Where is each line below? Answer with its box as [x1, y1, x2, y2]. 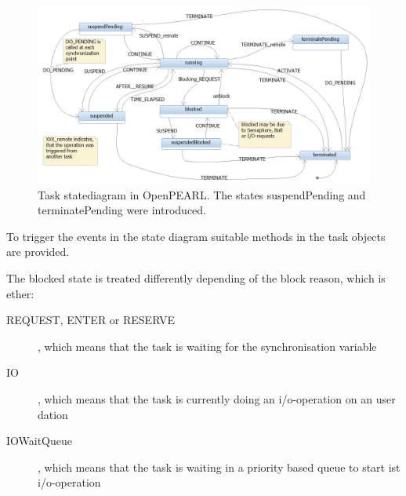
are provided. [6, 243, 70, 260]
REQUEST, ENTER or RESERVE [6, 312, 175, 328]
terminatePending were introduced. [38, 202, 206, 218]
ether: [6, 285, 34, 301]
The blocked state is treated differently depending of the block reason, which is [6, 270, 386, 286]
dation [38, 406, 68, 422]
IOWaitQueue [6, 432, 73, 449]
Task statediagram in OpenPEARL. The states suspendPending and [38, 186, 366, 202]
